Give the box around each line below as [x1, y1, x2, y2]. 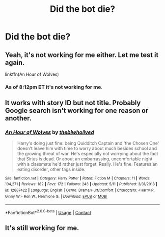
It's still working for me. [5, 224, 80, 232]
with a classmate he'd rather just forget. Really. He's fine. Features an [17, 161, 158, 167]
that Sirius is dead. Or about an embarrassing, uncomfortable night [17, 156, 153, 162]
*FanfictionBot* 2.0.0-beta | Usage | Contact [5, 209, 92, 215]
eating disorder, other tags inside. [17, 166, 85, 172]
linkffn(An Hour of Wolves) [5, 71, 59, 77]
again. [5, 58, 25, 67]
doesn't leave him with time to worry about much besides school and [17, 145, 157, 151]
